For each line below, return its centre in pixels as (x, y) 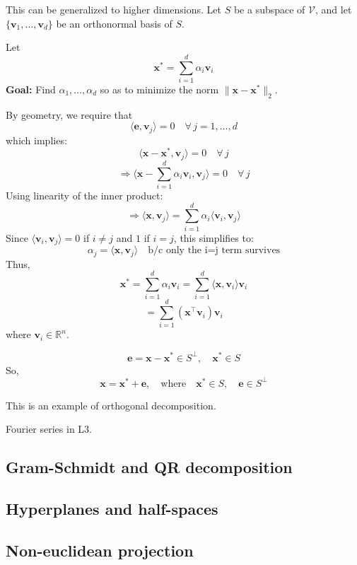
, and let (334, 9)
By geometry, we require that (69, 114)
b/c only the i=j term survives (214, 251)
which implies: (36, 140)
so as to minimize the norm (159, 89)
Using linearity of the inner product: (84, 195)
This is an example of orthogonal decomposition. (111, 405)
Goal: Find (31, 89)
